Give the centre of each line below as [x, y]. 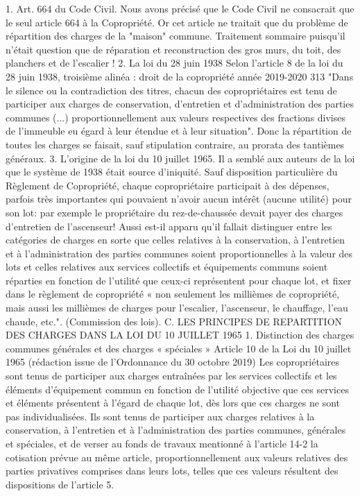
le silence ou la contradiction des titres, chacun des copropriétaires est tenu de [171, 90]
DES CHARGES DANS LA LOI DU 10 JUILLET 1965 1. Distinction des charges [180, 335]
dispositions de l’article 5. [60, 484]
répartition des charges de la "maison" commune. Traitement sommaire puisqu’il [175, 36]
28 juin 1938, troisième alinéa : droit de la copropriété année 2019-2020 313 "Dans [180, 76]
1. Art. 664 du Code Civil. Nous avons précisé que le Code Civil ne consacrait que [180, 8]
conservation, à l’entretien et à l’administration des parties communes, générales [176, 430]
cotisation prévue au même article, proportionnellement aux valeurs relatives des [177, 457]
